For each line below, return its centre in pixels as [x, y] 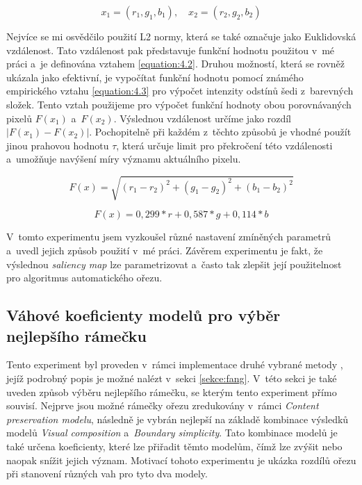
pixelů [19, 118]
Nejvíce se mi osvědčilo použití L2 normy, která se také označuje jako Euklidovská [181, 36]
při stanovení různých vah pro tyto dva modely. [107, 474]
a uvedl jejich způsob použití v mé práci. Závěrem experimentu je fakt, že [165, 250]
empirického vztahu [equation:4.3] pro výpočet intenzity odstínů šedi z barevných [180, 91]
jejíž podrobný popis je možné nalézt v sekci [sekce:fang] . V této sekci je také [172, 378]
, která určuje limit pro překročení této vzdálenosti [224, 145]
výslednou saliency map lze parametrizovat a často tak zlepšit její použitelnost [174, 264]
